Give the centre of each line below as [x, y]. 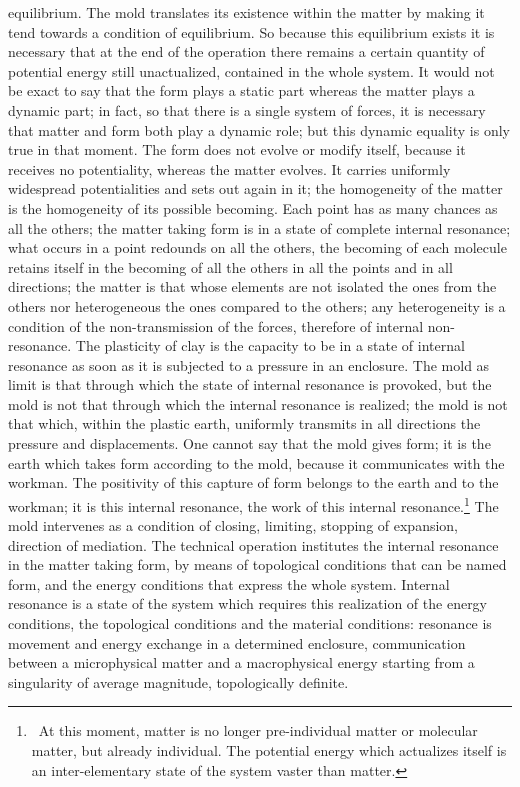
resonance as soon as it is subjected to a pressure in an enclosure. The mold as [249, 364]
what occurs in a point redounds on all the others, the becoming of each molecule [257, 247]
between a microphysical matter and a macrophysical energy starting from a [241, 662]
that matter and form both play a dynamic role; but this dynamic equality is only [259, 129]
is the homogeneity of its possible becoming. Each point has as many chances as [253, 207]
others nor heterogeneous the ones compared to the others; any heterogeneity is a [257, 305]
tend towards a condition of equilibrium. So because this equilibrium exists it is [251, 31]
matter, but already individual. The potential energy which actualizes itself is [269, 750]
